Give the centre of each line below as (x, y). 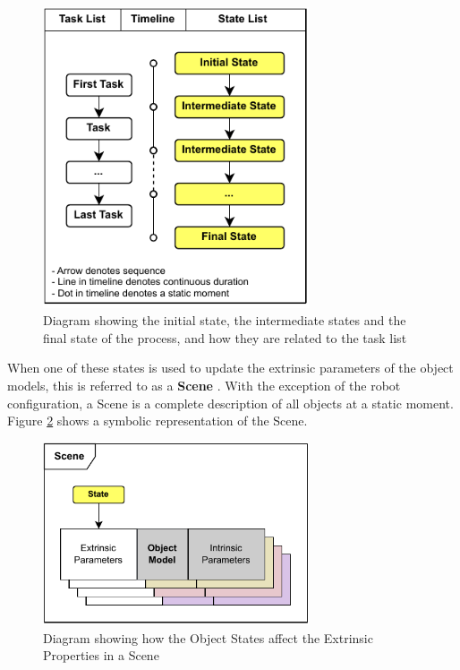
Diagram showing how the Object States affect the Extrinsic (208, 637)
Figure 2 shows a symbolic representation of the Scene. (158, 421)
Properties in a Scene (101, 655)
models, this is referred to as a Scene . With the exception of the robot (204, 385)
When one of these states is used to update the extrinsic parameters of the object (230, 368)
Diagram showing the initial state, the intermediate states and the (225, 320)
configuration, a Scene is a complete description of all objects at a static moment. (230, 403)
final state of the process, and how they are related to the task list (225, 337)
